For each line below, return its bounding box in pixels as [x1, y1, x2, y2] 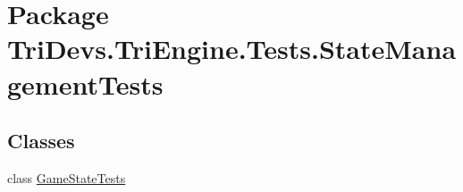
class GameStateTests [7, 168, 126, 187]
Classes [7, 127, 75, 154]
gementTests [7, 65, 164, 102]
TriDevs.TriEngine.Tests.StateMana [7, 30, 457, 67]
